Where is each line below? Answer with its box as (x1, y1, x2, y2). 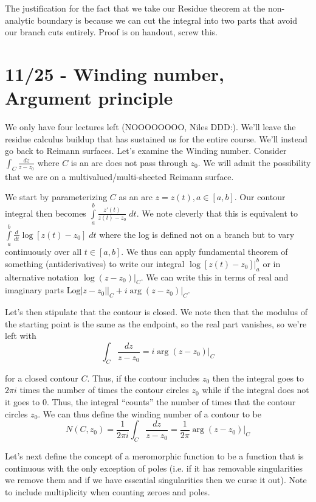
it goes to (5, 395, 40, 408)
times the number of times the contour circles (19, 383, 189, 396)
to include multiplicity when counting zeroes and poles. (5, 485, 210, 498)
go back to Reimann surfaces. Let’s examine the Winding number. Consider (5, 144, 287, 157)
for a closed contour (5, 371, 78, 384)
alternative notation (5, 270, 79, 283)
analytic (5, 13, 35, 26)
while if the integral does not (202, 383, 309, 396)
